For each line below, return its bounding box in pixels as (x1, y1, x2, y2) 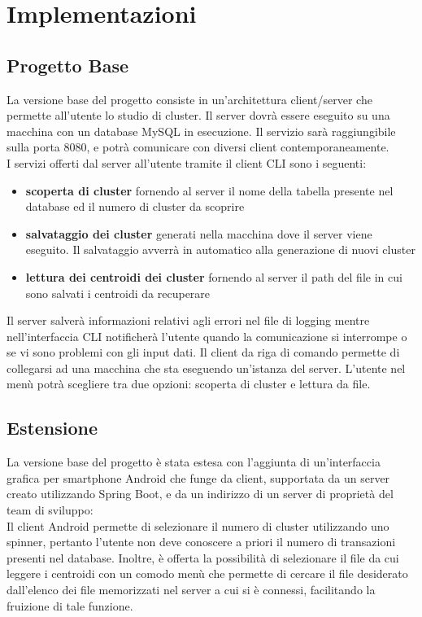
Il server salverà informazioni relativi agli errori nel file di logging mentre (7, 312, 370, 329)
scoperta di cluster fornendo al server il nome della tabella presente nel (25, 182, 394, 199)
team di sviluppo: (7, 501, 94, 519)
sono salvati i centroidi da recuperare (25, 284, 211, 301)
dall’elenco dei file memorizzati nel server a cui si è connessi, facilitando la (7, 581, 376, 598)
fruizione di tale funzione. (7, 597, 133, 614)
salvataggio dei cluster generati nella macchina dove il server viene (25, 225, 372, 242)
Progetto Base (7, 52, 129, 77)
